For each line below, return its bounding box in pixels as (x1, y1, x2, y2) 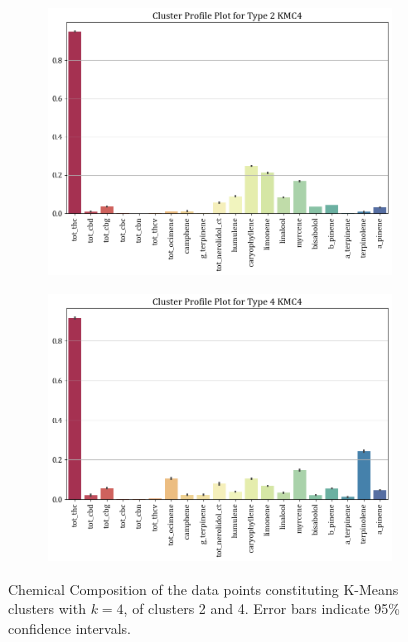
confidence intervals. (8, 618, 132, 638)
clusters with (8, 598, 86, 619)
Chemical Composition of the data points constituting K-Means (8, 578, 399, 599)
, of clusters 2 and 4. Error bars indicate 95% (123, 598, 400, 619)
